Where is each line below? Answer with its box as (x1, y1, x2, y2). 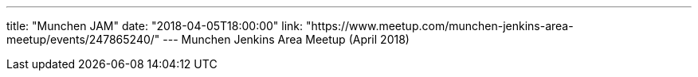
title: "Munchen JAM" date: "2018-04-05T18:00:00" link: (6, 19, 304, 33)
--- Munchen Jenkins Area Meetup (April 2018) (163, 33, 410, 46)
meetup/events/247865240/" (6, 33, 160, 46)
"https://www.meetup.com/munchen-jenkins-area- (306, 19, 574, 33)
